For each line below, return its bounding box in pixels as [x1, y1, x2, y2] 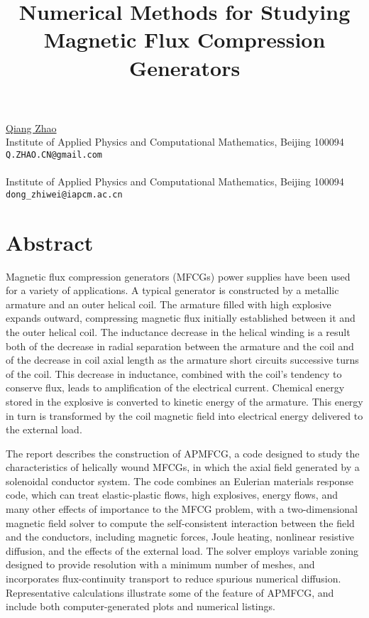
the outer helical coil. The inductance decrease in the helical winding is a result [6, 324, 351, 339]
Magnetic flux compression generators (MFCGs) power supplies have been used [6, 269, 351, 283]
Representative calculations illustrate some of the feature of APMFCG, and [6, 585, 334, 600]
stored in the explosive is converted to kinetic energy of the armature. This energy [6, 394, 363, 408]
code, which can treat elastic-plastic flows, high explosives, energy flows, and [6, 487, 338, 502]
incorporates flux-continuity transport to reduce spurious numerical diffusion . [6, 571, 341, 586]
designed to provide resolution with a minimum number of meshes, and [6, 557, 315, 572]
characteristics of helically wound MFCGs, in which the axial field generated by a [6, 460, 360, 475]
